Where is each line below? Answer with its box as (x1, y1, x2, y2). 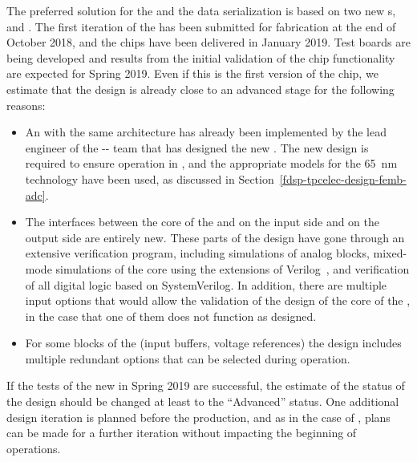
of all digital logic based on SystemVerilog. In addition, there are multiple (25, 276, 387, 293)
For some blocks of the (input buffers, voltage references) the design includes (25, 334, 402, 351)
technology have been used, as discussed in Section (25, 170, 274, 187)
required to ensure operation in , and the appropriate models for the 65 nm (25, 155, 398, 172)
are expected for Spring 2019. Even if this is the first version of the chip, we (6, 65, 379, 82)
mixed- (373, 245, 407, 261)
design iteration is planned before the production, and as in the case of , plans (6, 408, 391, 425)
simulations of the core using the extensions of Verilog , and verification (55, 260, 410, 277)
